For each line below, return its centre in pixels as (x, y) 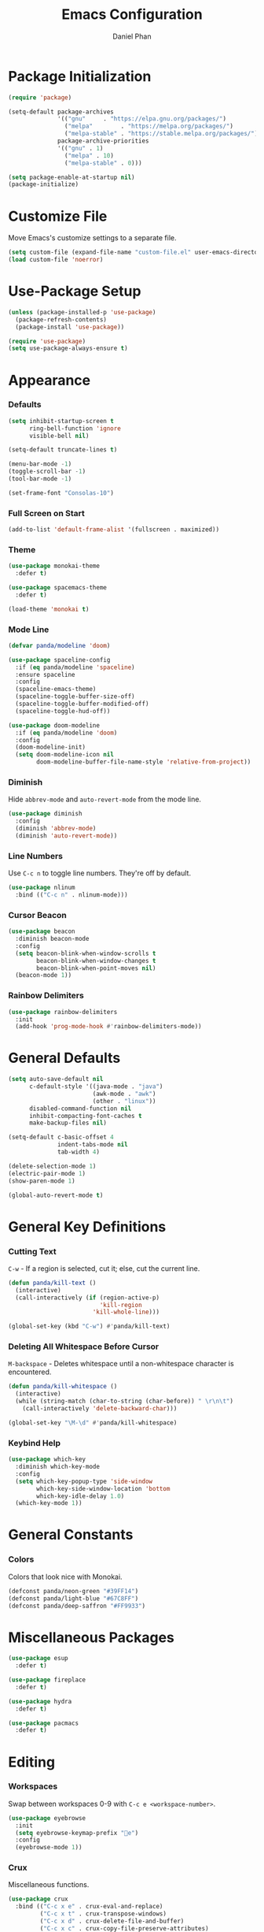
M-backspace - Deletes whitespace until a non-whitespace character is (121, 1364)
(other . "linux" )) (124, 1101)
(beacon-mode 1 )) (44, 975)
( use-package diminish (45, 814)
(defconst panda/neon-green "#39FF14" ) (73, 1591)
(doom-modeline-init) (51, 747)
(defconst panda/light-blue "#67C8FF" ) (73, 1598)
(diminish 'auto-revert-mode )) (66, 836)
